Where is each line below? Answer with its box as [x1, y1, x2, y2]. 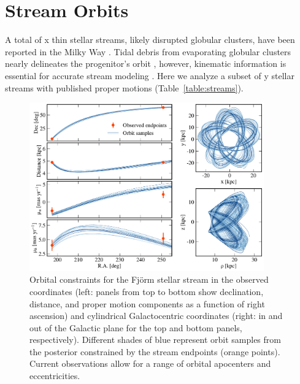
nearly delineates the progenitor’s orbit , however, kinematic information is [5, 57, 287, 70]
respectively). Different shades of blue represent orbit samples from [29, 333, 281, 346]
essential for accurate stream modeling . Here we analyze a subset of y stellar [5, 69, 294, 82]
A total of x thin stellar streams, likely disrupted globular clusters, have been [5, 33, 295, 46]
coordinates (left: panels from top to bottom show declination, [29, 285, 264, 298]
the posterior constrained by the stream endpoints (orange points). [29, 345, 280, 358]
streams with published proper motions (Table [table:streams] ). [5, 81, 244, 94]
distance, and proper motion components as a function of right [29, 297, 265, 310]
